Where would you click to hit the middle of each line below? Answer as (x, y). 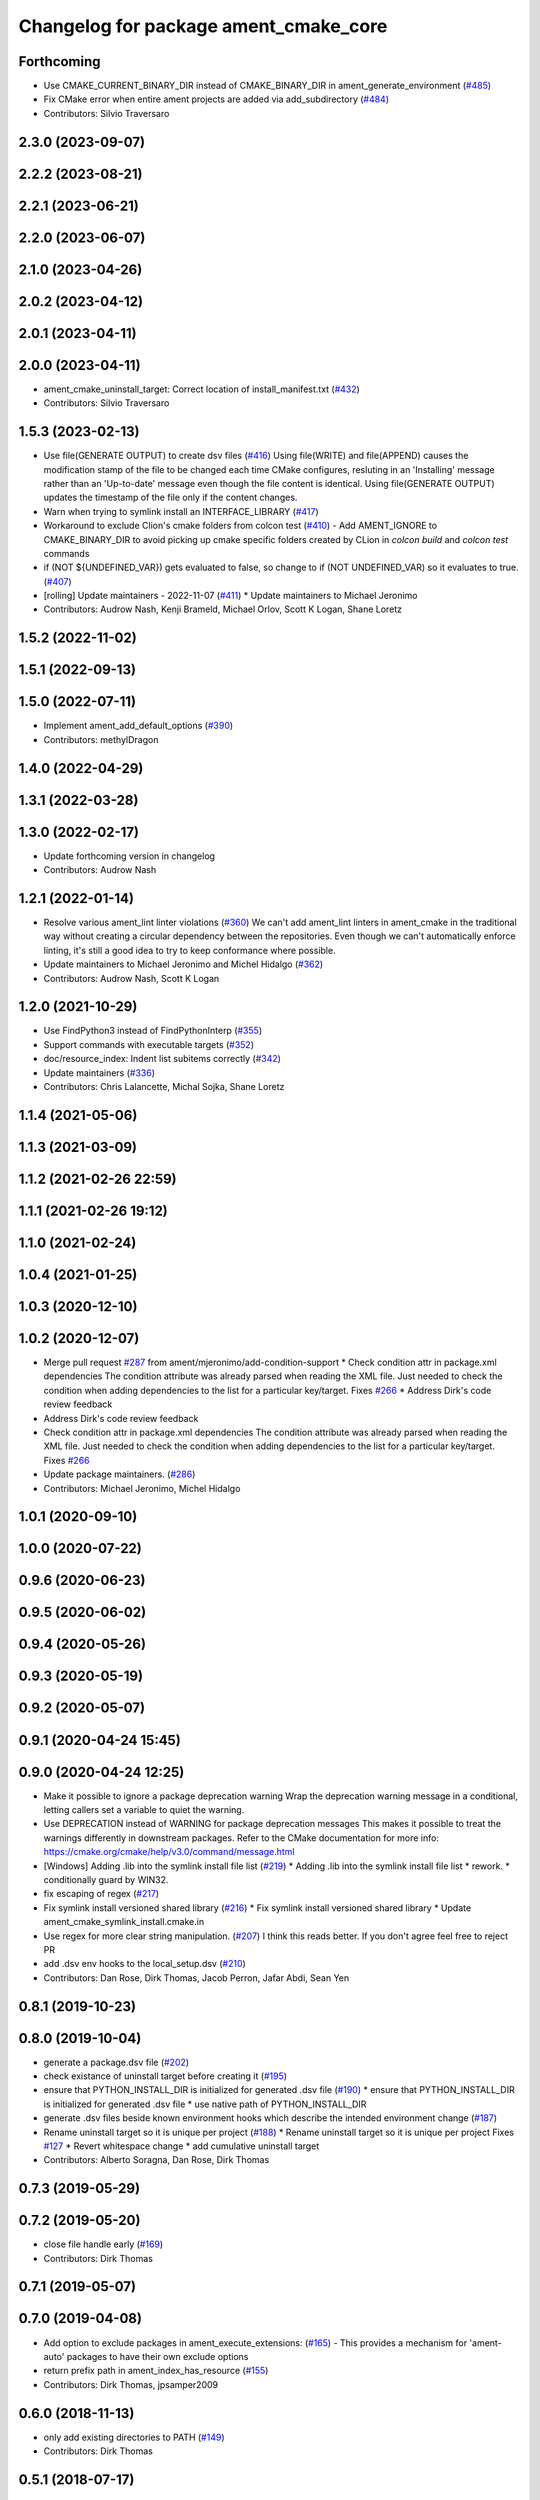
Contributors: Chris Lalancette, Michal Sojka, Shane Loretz (164, 1087)
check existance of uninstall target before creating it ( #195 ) (165, 2076)
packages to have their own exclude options (157, 2356)
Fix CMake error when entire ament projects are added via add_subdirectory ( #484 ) (216, 99)
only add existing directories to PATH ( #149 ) (134, 2437)
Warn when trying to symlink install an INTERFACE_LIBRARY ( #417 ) (181, 511)
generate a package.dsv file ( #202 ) (116, 2062)
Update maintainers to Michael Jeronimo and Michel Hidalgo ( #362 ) (183, 964)
